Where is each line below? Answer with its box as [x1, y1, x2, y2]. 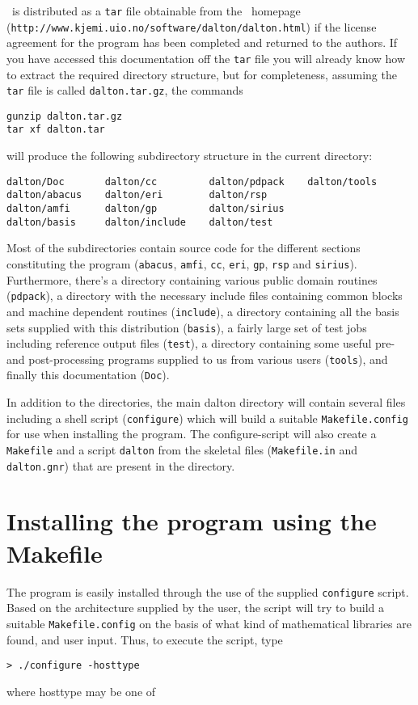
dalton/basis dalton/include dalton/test [6, 216, 273, 228]
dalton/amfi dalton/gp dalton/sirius [6, 203, 285, 215]
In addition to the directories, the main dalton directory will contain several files [6, 394, 406, 411]
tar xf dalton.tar [6, 124, 105, 136]
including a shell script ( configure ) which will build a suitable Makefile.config [6, 409, 408, 426]
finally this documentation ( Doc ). [6, 366, 170, 383]
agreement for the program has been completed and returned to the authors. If [6, 34, 398, 51]
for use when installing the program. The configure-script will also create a [6, 425, 377, 442]
